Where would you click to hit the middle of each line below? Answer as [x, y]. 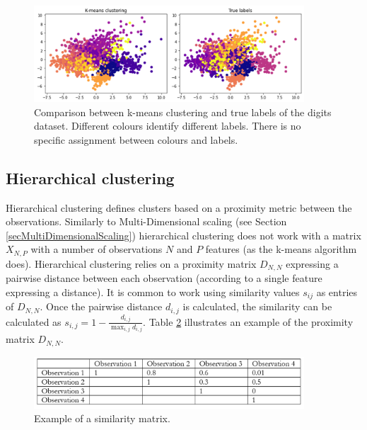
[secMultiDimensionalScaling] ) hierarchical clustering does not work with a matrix [183, 235]
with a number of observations [97, 249]
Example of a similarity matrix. [102, 418]
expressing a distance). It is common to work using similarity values [153, 292]
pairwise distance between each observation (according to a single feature [164, 278]
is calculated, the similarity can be [257, 306]
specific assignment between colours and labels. [136, 139]
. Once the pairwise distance [101, 306]
